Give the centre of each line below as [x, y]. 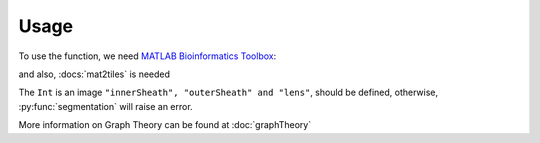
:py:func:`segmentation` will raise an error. [106, 106]
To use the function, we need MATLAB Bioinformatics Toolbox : [147, 56]
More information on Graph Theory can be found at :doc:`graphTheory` [165, 125]
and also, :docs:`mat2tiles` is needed [94, 74]
